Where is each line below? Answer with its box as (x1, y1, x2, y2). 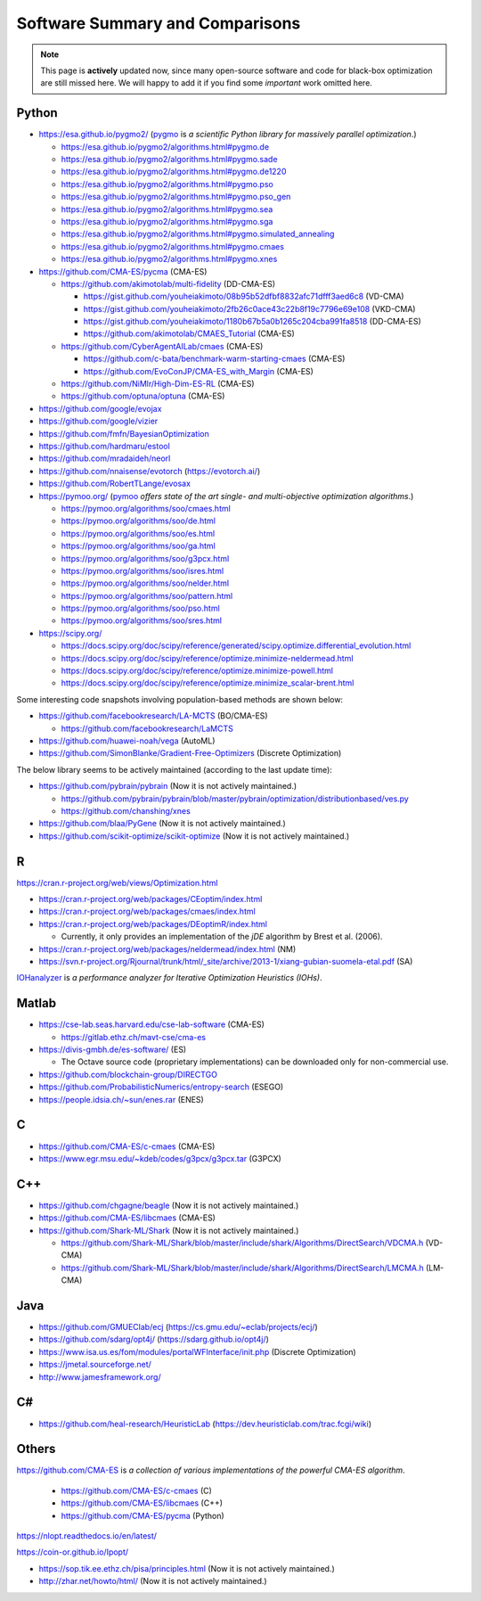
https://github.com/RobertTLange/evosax (38, 478, 192, 489)
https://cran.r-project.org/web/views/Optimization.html (16, 877, 218, 888)
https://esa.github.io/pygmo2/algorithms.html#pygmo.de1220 (61, 166, 287, 177)
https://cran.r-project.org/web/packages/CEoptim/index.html (38, 894, 263, 905)
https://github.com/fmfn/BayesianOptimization (38, 428, 209, 439)
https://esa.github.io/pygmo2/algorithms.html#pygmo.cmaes (61, 241, 285, 251)
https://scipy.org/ (38, 628, 102, 638)
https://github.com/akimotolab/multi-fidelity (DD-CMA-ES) (61, 278, 276, 289)
